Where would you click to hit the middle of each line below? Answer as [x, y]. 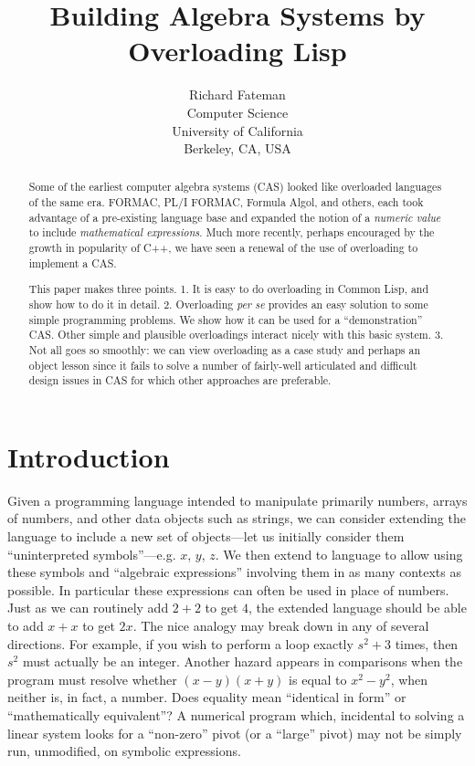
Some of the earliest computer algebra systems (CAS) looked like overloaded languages [235, 187]
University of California [237, 130]
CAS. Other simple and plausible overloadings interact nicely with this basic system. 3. [236, 335]
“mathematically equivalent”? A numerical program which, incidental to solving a [236, 714]
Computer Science [237, 112]
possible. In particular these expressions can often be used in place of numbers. [228, 589]
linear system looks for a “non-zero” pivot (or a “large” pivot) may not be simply [235, 733]
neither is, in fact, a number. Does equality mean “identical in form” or [207, 697]
